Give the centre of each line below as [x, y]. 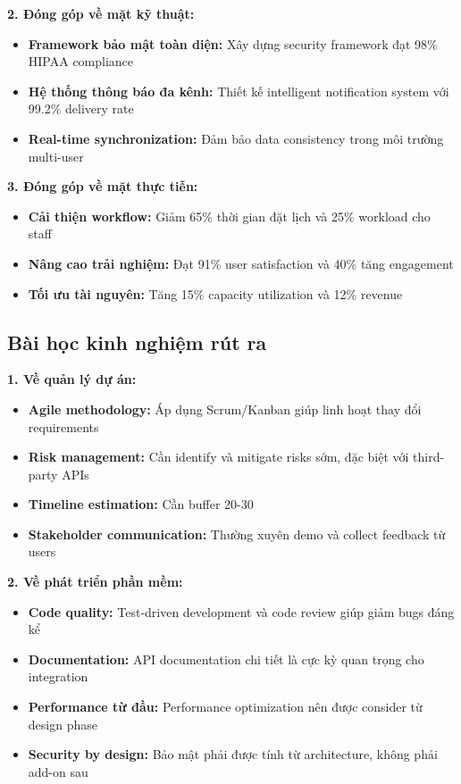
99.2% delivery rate [81, 108]
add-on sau [58, 771]
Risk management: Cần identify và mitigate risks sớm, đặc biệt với [218, 457]
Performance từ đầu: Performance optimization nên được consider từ [225, 707]
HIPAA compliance [81, 61]
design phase [63, 724]
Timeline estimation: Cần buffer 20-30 [141, 504]
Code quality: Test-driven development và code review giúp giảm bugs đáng [241, 611]
